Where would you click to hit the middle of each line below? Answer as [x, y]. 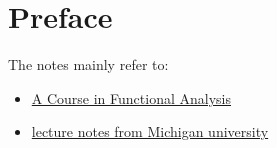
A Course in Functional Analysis [131, 97]
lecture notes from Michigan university [150, 131]
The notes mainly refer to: [88, 64]
